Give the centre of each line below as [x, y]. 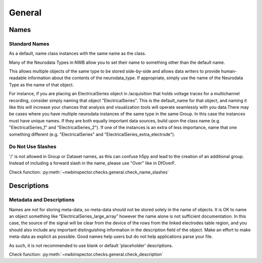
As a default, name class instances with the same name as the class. [78, 54]
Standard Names [29, 44]
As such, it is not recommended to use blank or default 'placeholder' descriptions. [91, 245]
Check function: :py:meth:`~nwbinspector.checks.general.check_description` [86, 254]
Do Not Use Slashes [33, 146]
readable [18, 78]
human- [229, 71]
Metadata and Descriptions [42, 200]
